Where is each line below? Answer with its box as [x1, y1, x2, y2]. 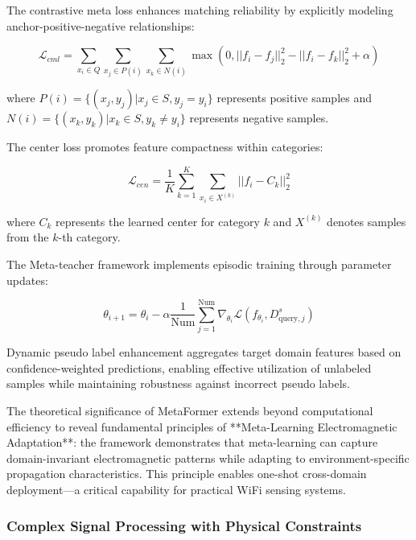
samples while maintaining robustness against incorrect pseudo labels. [6, 375, 350, 392]
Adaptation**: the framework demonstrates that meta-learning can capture [6, 434, 378, 451]
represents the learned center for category [56, 212, 260, 229]
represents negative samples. [189, 109, 329, 126]
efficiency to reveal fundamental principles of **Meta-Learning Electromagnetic [6, 418, 397, 435]
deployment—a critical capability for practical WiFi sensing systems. [6, 481, 346, 498]
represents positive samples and [216, 89, 372, 106]
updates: [6, 271, 48, 288]
